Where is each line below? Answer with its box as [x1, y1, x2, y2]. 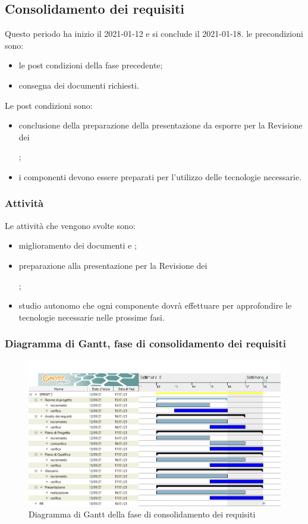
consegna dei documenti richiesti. [18, 79, 139, 91]
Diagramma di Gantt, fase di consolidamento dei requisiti [5, 336, 286, 351]
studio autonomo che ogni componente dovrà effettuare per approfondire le [18, 299, 292, 312]
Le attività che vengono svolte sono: [5, 219, 136, 231]
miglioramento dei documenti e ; [18, 239, 137, 252]
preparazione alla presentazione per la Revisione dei [18, 259, 208, 271]
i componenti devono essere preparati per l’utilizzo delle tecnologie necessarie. [18, 170, 302, 183]
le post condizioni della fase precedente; [18, 59, 163, 71]
